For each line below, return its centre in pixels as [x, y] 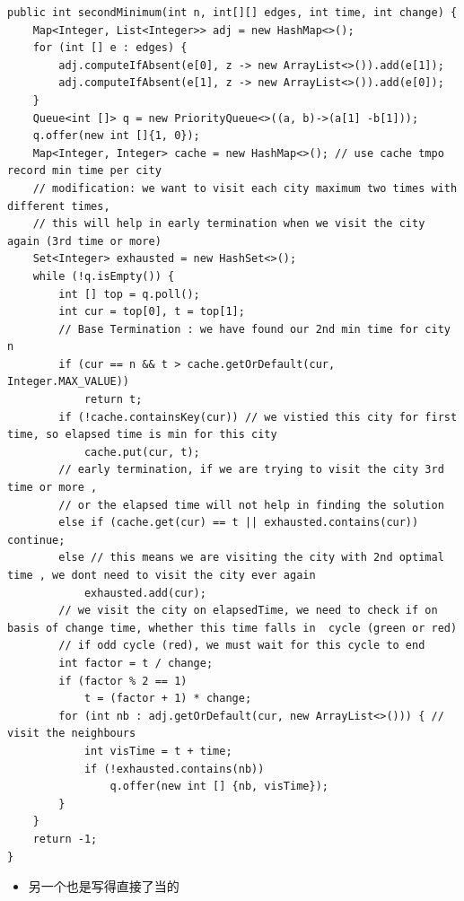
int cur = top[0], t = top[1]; [152, 312]
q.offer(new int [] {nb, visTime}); [219, 787]
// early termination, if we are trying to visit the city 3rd [251, 470]
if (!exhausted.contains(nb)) [174, 769]
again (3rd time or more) [84, 241]
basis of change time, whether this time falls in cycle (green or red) [232, 628]
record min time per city [84, 171]
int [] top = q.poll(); [129, 294]
